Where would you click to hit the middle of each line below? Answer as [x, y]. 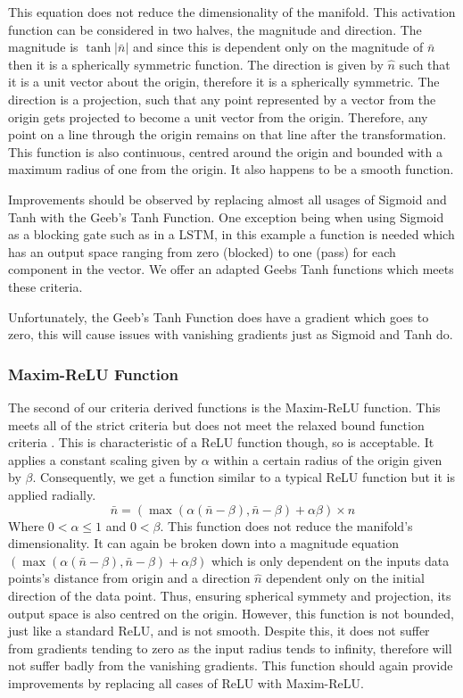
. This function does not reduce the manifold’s [286, 525]
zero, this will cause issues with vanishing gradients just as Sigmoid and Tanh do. [231, 334]
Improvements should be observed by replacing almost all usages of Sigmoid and [227, 199]
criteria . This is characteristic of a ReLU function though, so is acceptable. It [221, 442]
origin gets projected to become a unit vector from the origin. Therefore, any [218, 116]
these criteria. [45, 286]
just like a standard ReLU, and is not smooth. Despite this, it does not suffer [219, 631]
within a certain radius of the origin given [328, 459]
